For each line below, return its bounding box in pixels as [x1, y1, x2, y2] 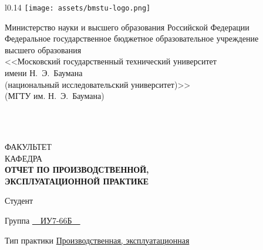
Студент [5, 194, 33, 207]
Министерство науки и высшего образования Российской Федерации [5, 20, 249, 33]
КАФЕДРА [5, 152, 42, 164]
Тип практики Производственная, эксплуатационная [5, 234, 190, 246]
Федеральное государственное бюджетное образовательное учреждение [5, 32, 259, 44]
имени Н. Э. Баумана [5, 67, 83, 79]
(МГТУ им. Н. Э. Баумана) [5, 90, 104, 102]
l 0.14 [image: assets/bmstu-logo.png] [5, 1, 151, 13]
